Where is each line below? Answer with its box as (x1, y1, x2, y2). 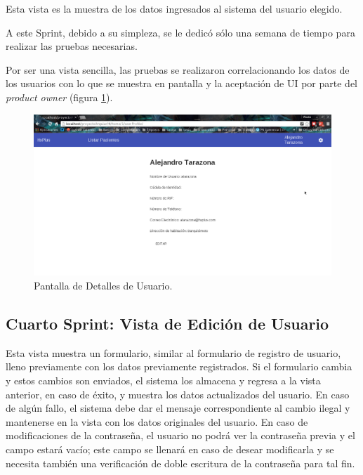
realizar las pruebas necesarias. (6, 39, 138, 53)
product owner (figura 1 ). (6, 89, 113, 104)
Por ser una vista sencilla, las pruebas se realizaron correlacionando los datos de (6, 62, 350, 77)
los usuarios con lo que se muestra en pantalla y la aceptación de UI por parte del (6, 76, 358, 91)
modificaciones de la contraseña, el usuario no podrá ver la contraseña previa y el (6, 428, 355, 443)
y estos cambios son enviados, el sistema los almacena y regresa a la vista (6, 372, 321, 387)
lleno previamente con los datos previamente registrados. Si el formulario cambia (6, 359, 352, 374)
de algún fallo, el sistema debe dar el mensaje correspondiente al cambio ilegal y (6, 401, 350, 415)
